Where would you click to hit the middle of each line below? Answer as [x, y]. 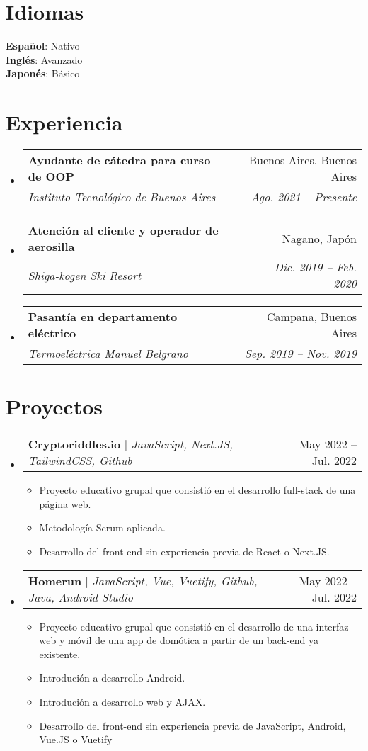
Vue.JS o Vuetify [76, 739]
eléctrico [52, 333]
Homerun [55, 580]
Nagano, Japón [319, 238]
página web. [65, 503]
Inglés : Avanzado [44, 59]
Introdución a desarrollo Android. [112, 678]
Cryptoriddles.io [74, 444]
